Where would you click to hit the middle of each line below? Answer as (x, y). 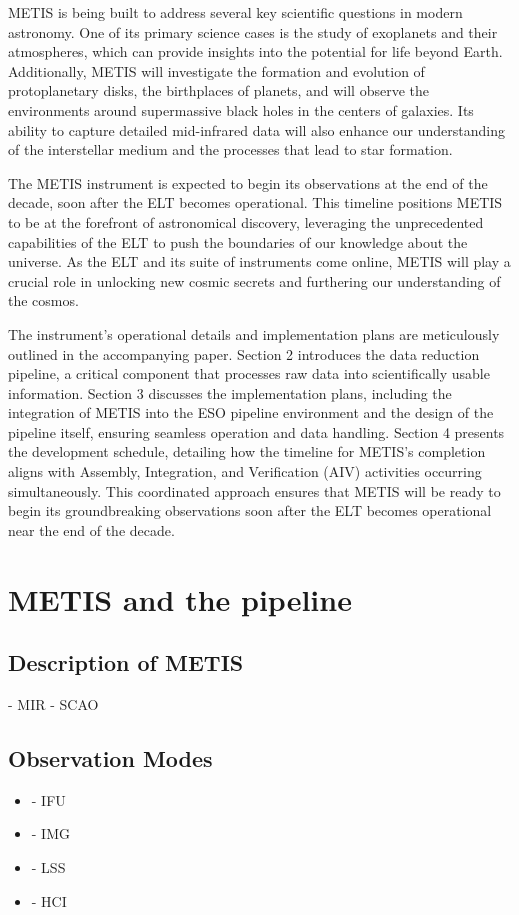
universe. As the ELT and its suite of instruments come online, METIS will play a (259, 261)
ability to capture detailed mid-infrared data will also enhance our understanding (257, 129)
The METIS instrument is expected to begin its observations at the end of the (248, 182)
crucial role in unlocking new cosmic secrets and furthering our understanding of (254, 280)
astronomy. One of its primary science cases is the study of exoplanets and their (253, 31)
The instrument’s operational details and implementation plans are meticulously (254, 333)
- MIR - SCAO (53, 704)
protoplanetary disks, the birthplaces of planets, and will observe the (218, 90)
